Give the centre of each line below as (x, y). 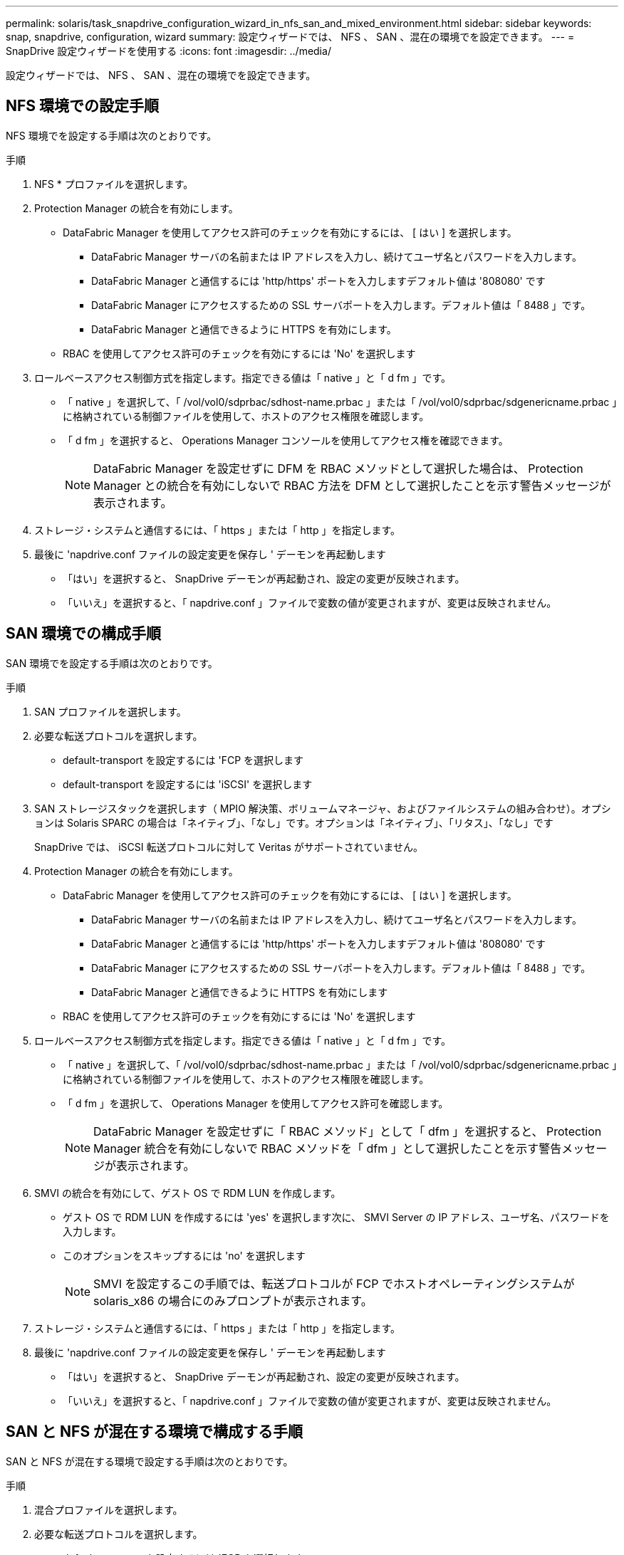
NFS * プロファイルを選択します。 (114, 184)
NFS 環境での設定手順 (83, 106)
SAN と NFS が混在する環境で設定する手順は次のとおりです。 (150, 1461)
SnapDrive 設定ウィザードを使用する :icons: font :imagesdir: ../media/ (168, 51)
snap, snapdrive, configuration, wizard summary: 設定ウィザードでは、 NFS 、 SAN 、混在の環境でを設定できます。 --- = (290, 37)
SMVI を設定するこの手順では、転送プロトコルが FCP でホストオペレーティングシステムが (334, 1283)
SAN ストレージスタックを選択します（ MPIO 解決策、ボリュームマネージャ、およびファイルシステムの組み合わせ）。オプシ (323, 808)
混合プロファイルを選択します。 (109, 1509)
